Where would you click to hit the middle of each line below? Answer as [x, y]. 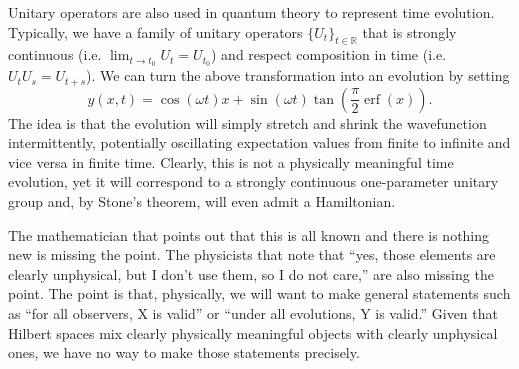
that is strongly [409, 31]
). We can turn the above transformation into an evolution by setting [298, 75]
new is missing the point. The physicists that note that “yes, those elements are [252, 254]
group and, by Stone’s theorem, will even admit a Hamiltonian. [202, 201]
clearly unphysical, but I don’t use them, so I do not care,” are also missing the [251, 273]
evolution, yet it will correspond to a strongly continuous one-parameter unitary [253, 181]
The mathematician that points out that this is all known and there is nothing [249, 234]
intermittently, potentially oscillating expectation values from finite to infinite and [259, 142]
